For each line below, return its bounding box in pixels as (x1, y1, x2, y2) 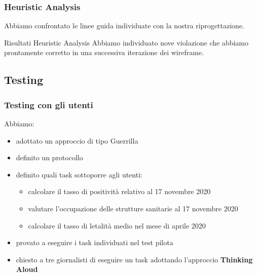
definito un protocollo (16, 152, 83, 163)
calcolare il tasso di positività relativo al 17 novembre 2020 (28, 186, 211, 197)
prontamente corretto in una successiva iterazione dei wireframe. (4, 47, 204, 58)
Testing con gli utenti (4, 98, 93, 111)
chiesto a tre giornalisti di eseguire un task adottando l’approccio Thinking (16, 254, 253, 264)
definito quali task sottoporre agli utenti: (16, 169, 142, 179)
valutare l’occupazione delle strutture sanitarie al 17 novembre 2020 (28, 203, 238, 213)
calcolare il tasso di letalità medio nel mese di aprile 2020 (28, 220, 206, 231)
